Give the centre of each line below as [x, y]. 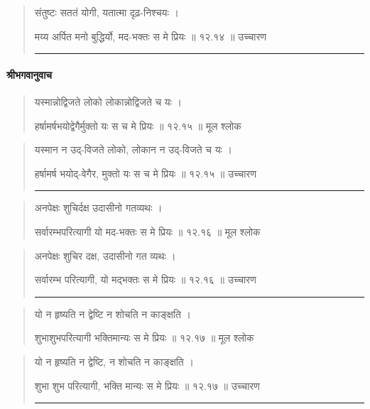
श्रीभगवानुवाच [29, 74]
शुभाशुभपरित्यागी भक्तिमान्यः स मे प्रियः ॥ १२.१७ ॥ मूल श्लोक [144, 338]
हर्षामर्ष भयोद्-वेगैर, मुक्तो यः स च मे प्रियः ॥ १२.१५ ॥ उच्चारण [145, 173]
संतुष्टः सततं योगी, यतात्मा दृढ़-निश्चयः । [107, 12]
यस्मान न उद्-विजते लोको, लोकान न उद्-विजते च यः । [133, 149]
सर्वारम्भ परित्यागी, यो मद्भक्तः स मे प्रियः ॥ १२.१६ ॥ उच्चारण [145, 279]
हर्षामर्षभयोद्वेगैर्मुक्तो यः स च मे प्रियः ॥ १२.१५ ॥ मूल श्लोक [138, 125]
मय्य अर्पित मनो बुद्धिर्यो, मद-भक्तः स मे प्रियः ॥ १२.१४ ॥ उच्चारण [150, 36]
